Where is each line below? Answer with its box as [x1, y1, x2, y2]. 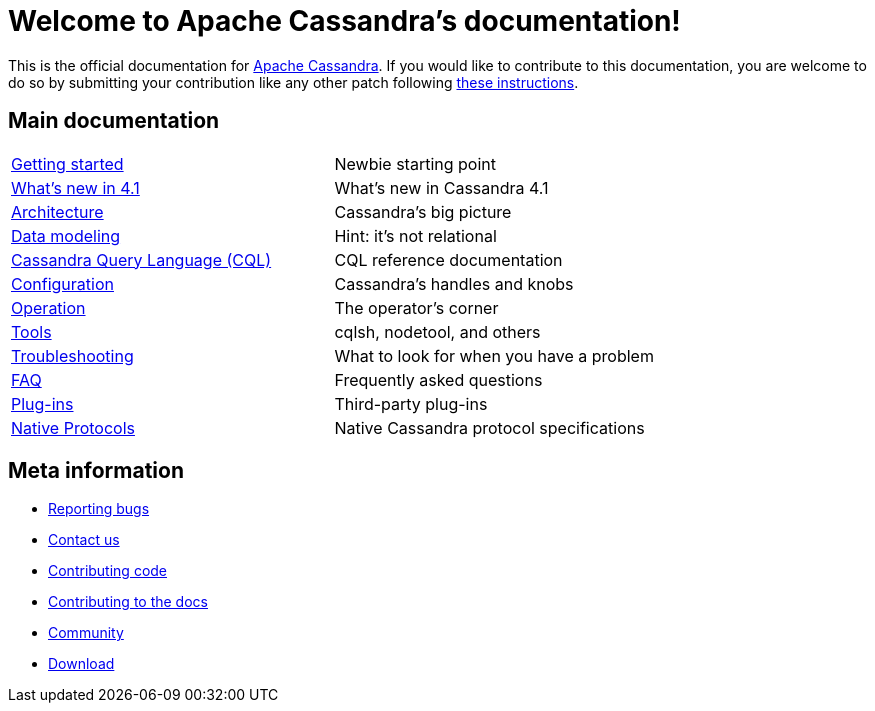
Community [48, 624, 124, 642]
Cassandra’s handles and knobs [334, 273, 574, 294]
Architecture [11, 201, 104, 222]
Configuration [11, 273, 114, 294]
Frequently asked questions [334, 369, 543, 390]
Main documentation [8, 108, 220, 134]
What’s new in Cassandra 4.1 [334, 177, 549, 198]
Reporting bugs [48, 500, 150, 518]
